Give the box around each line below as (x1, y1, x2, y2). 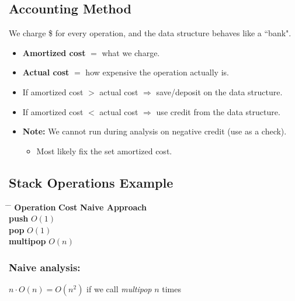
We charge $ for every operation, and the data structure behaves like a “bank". (9, 27, 291, 39)
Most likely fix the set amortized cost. (36, 144, 172, 157)
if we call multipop (86, 283, 152, 295)
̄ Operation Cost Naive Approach (9, 200, 147, 213)
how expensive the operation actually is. (85, 66, 229, 78)
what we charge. (102, 46, 160, 58)
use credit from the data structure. (156, 105, 280, 117)
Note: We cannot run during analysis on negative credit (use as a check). (22, 125, 287, 137)
